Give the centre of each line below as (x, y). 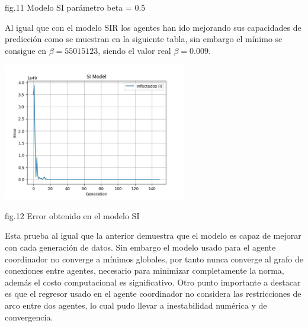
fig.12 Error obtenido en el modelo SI (72, 215)
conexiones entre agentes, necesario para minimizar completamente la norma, (145, 270)
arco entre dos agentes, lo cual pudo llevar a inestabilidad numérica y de (136, 305)
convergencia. (29, 317)
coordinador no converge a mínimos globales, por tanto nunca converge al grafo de (154, 259)
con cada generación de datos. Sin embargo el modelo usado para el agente (140, 247)
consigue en (26, 50)
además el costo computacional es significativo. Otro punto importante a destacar (153, 282)
